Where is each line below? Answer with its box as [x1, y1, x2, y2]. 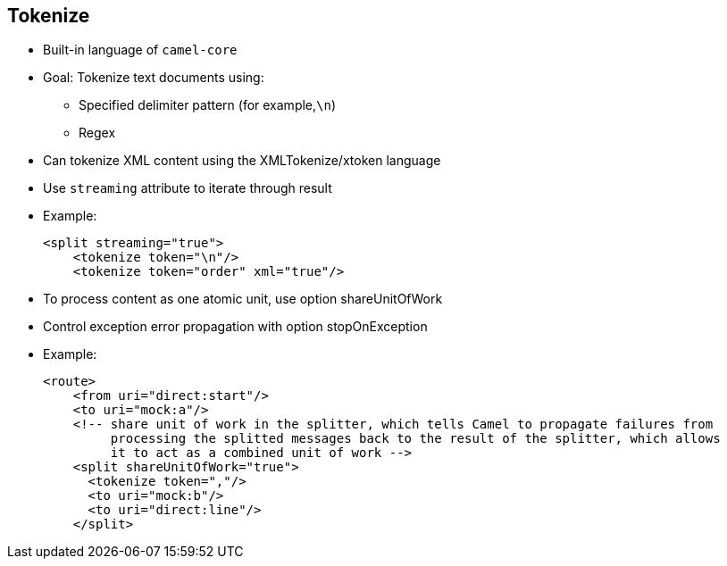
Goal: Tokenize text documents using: [43, 70, 264, 86]
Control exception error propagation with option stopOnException [43, 319, 428, 335]
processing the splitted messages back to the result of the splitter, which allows [110, 431, 721, 446]
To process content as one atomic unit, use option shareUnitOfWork [43, 291, 443, 307]
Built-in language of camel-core [43, 42, 238, 58]
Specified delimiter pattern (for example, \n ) [79, 97, 337, 113]
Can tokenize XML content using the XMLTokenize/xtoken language [43, 153, 441, 169]
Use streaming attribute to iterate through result [43, 180, 332, 196]
